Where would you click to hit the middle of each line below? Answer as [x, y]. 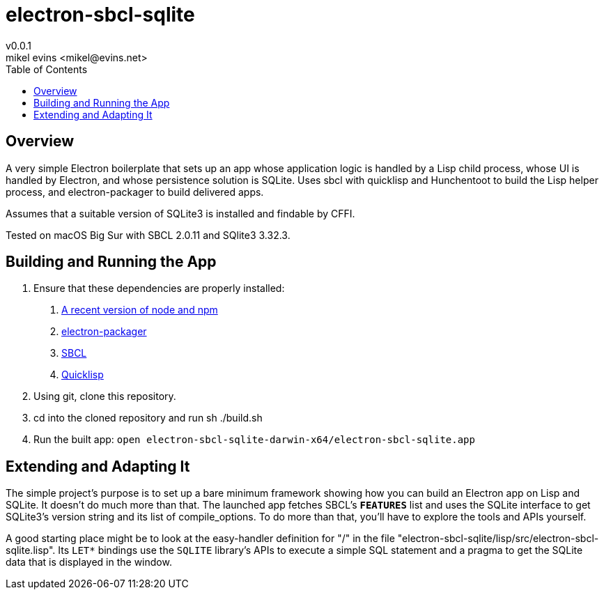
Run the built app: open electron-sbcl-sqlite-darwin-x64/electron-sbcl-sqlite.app [254, 440]
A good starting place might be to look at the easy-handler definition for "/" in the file [200, 539]
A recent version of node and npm [140, 310]
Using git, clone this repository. [105, 396]
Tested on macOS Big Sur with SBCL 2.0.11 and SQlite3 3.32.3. [148, 235]
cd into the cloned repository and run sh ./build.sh [148, 418]
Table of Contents [47, 69]
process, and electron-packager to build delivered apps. [135, 192]
